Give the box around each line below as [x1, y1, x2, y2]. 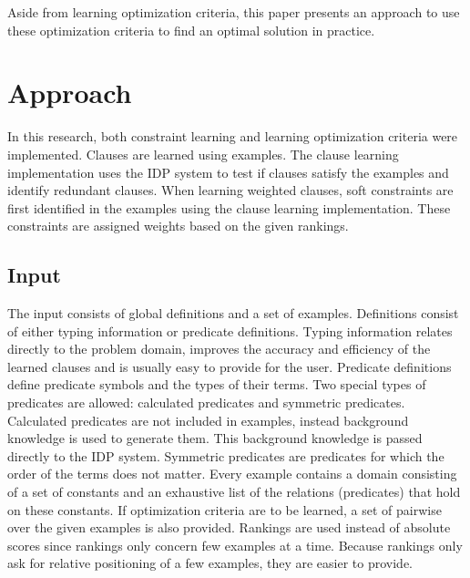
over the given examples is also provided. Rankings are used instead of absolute [7, 518, 451, 537]
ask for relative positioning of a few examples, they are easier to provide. [7, 553, 413, 573]
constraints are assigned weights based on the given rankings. [7, 216, 349, 235]
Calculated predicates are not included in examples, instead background [7, 410, 409, 429]
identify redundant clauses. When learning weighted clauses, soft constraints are [7, 181, 454, 200]
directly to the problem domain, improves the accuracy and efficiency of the [7, 339, 431, 358]
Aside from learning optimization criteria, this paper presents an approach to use [7, 3, 460, 21]
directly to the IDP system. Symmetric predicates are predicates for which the [7, 446, 444, 465]
